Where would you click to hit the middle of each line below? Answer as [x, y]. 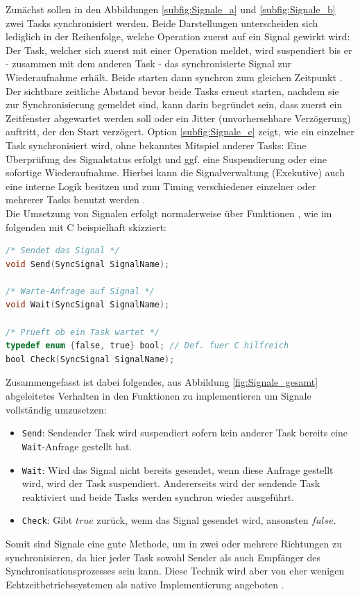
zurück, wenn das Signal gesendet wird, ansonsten [203, 520]
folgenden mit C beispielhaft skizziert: [86, 227]
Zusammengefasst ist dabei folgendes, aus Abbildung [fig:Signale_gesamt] [162, 382]
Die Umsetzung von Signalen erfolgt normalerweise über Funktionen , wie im [169, 213]
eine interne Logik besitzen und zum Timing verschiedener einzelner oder [161, 186]
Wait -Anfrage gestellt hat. [77, 446]
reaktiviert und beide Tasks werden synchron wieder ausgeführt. [158, 496]
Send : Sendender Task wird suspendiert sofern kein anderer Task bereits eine [185, 433]
